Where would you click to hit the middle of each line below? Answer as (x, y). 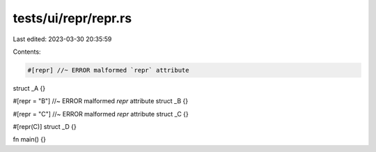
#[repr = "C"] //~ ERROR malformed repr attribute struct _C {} (101, 114)
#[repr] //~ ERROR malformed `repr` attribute (108, 70)
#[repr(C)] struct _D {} (45, 127)
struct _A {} (29, 88)
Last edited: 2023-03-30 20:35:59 (62, 39)
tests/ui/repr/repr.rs (72, 18)
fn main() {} (30, 139)
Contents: (27, 52)
